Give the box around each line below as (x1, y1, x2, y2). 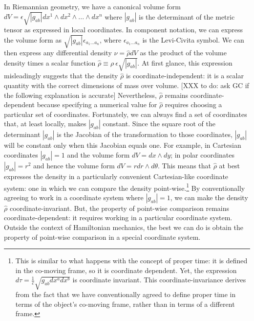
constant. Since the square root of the (103, 118, 215, 129)
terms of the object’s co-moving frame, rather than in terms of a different (15, 298, 235, 309)
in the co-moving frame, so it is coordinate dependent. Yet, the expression (15, 265, 237, 275)
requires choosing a (165, 99, 222, 110)
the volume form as (4, 34, 62, 45)
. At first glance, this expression (137, 57, 233, 68)
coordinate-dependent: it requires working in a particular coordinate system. (4, 212, 233, 223)
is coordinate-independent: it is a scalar (126, 70, 244, 81)
